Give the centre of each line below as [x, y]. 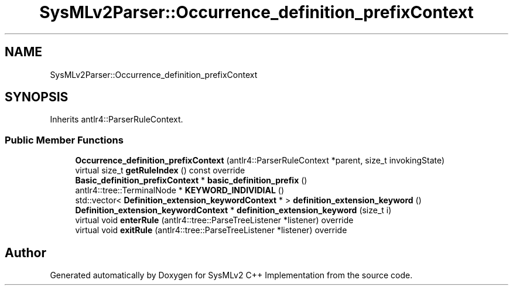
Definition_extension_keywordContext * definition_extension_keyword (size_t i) [233, 210]
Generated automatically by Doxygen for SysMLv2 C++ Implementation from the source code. [231, 275]
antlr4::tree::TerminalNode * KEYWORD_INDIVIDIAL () [180, 190]
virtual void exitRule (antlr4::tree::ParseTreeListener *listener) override [211, 230]
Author [25, 253]
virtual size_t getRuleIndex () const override [160, 170]
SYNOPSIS [37, 97]
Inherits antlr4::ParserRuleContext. [117, 120]
